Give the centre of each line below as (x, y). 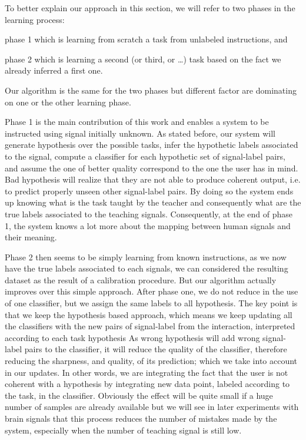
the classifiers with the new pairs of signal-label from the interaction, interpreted (150, 326)
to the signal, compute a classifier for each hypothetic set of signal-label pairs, (145, 156)
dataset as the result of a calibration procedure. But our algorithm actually (141, 279)
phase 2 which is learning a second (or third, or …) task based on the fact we (143, 59)
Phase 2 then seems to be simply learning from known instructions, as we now (146, 257)
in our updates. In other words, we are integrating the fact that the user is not (147, 372)
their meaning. (31, 237)
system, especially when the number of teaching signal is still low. (123, 430)
